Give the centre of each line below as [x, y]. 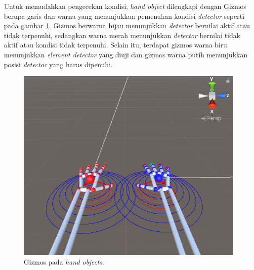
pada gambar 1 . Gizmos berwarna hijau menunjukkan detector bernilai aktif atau [127, 25]
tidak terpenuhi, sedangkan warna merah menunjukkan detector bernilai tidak [122, 35]
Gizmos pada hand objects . [64, 262]
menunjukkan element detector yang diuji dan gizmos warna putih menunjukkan [126, 54]
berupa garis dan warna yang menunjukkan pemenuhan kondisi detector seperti [124, 16]
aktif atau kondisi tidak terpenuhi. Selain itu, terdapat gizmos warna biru [116, 45]
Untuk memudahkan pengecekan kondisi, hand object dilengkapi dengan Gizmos [125, 6]
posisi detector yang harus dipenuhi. [58, 64]
